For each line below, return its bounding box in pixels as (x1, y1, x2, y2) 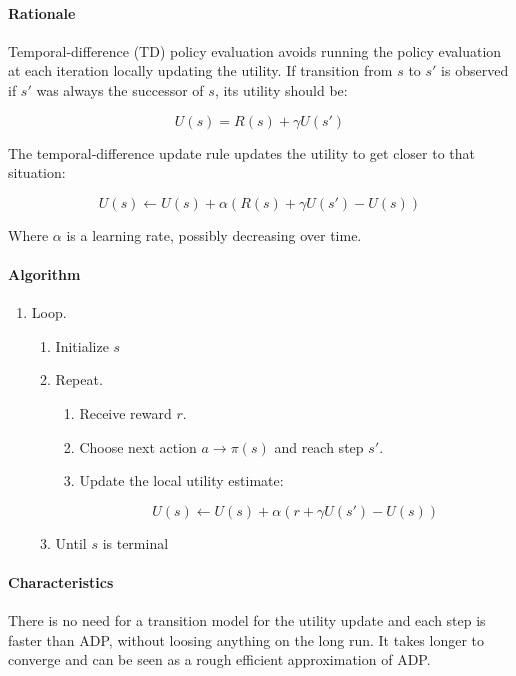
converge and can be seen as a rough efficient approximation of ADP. (8, 649, 431, 670)
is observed (441, 60, 509, 81)
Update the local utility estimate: (79, 470, 284, 491)
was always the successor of (36, 79, 204, 100)
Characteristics (8, 571, 114, 592)
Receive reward (79, 402, 172, 423)
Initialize (55, 335, 109, 356)
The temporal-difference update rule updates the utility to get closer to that (8, 142, 475, 163)
